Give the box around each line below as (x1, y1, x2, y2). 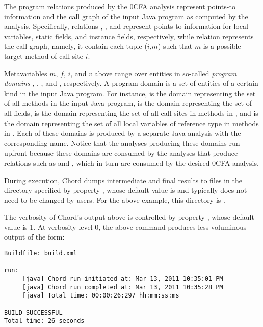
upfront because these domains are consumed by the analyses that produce (4, 147, 238, 158)
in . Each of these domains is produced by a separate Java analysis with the (4, 128, 241, 138)
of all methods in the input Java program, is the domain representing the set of (4, 98, 252, 108)
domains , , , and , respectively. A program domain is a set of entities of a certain (4, 78, 258, 88)
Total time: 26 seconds (4, 317, 85, 325)
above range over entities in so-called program (94, 68, 237, 78)
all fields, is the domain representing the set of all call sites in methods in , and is (4, 107, 258, 118)
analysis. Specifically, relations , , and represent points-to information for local (4, 21, 248, 32)
